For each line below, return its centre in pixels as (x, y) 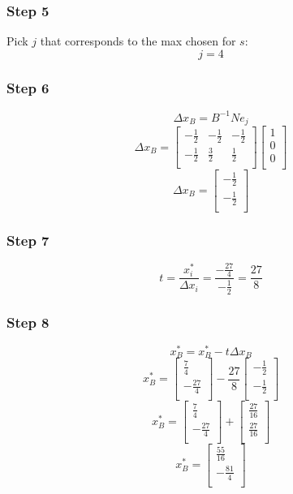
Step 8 (28, 322)
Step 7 (28, 240)
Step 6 (28, 87)
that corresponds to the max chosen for (138, 41)
